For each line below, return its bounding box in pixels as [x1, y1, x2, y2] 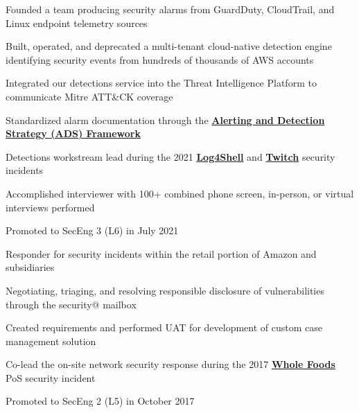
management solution [6, 333, 96, 348]
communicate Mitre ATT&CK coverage [6, 89, 173, 103]
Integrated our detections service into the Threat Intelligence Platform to [6, 76, 317, 90]
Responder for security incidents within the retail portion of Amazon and [6, 246, 317, 261]
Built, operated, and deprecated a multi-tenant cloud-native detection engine [6, 39, 332, 53]
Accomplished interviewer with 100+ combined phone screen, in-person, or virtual [6, 186, 354, 200]
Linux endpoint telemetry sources [6, 15, 148, 30]
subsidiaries [6, 260, 55, 274]
